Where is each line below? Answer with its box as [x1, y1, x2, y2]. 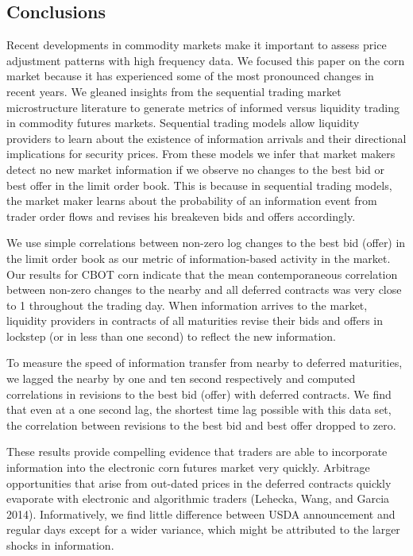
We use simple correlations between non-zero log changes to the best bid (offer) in [6, 234, 406, 251]
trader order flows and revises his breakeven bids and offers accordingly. [6, 207, 356, 224]
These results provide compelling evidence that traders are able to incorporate [6, 443, 388, 460]
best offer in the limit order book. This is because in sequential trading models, [6, 176, 392, 193]
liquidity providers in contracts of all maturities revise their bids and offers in [6, 312, 384, 329]
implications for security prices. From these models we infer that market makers [6, 145, 396, 162]
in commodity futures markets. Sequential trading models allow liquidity [6, 114, 360, 131]
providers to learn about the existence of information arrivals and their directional [6, 129, 407, 146]
